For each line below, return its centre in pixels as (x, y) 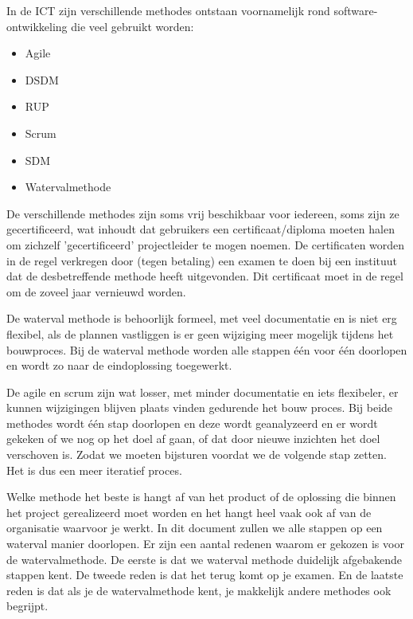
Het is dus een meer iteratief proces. (94, 470)
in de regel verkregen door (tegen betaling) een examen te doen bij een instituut (202, 260)
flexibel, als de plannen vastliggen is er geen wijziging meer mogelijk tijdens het (200, 333)
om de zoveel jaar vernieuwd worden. (96, 291)
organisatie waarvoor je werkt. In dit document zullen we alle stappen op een (195, 528)
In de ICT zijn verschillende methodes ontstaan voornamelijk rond (168, 10)
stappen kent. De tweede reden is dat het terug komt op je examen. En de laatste (205, 575)
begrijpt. (27, 606)
